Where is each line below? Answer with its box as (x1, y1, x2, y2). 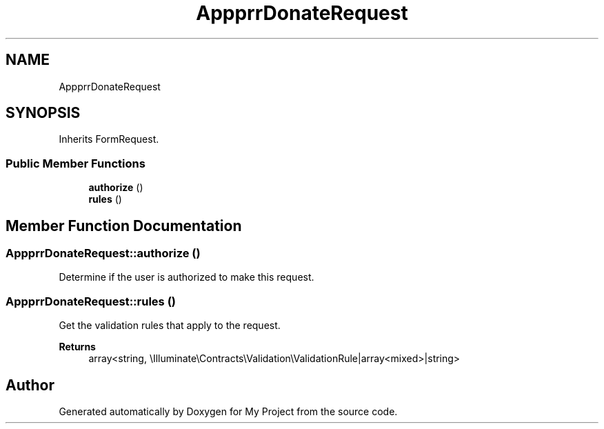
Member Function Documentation (6, 217, 242, 235)
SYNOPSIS (6, 104, 81, 122)
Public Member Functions (6, 156, 145, 170)
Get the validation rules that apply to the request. (59, 319, 281, 332)
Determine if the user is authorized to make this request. (59, 271, 314, 283)
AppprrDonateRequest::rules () (6, 294, 176, 308)
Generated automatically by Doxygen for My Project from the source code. (59, 406, 398, 417)
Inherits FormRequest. (59, 133, 159, 146)
